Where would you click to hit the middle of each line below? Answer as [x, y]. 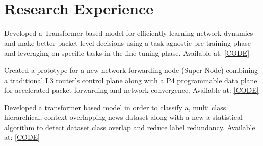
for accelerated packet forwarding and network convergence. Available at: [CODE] [131, 90]
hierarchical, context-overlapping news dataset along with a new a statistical [123, 117]
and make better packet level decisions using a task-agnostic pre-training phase [127, 43]
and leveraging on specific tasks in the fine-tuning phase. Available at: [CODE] [127, 53]
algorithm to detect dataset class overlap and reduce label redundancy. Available [130, 127]
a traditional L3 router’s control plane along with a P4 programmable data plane [131, 80]
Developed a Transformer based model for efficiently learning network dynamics [129, 33]
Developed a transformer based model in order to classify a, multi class [115, 107]
